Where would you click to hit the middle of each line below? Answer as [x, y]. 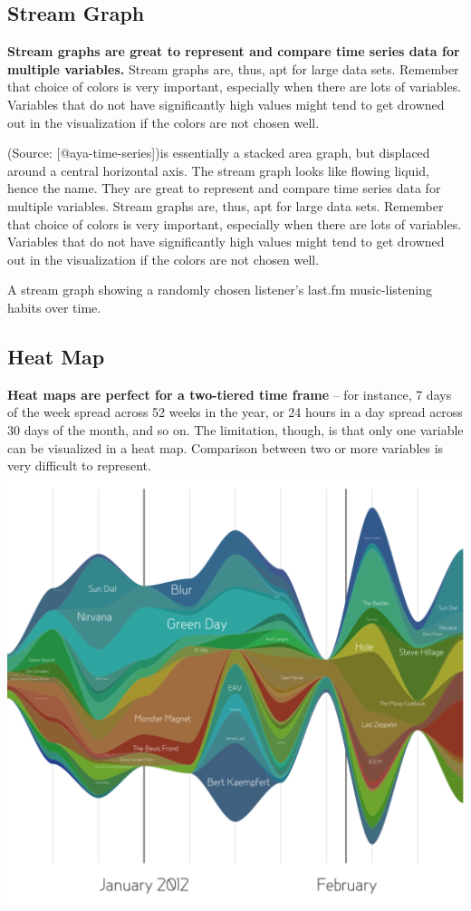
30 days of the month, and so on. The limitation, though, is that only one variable [235, 429]
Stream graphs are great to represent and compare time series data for [234, 51]
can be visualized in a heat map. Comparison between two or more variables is [226, 447]
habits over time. [54, 307]
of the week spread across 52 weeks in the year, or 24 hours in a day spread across [235, 412]
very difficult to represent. [79, 465]
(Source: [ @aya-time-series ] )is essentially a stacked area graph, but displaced [219, 153]
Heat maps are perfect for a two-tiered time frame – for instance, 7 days [230, 394]
